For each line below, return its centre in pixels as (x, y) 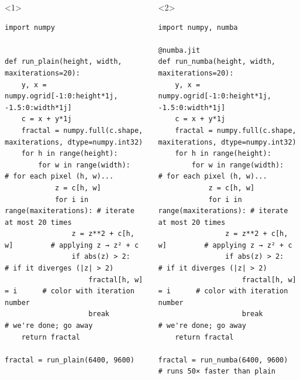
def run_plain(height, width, (63, 62)
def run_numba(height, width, (217, 62)
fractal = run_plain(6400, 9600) (70, 360)
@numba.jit (179, 50)
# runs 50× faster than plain (217, 372)
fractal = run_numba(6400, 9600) (223, 360)
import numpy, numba (198, 27)
